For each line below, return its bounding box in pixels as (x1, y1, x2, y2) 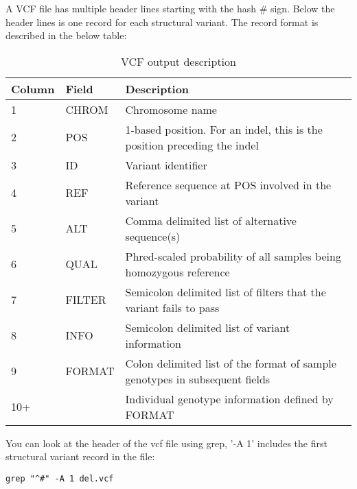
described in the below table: (5, 28, 127, 43)
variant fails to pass (125, 299, 220, 315)
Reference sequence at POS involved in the (125, 176, 332, 193)
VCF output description (121, 53, 236, 69)
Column (11, 80, 55, 97)
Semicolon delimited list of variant (125, 319, 290, 335)
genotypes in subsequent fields (125, 370, 270, 387)
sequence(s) (125, 228, 181, 244)
